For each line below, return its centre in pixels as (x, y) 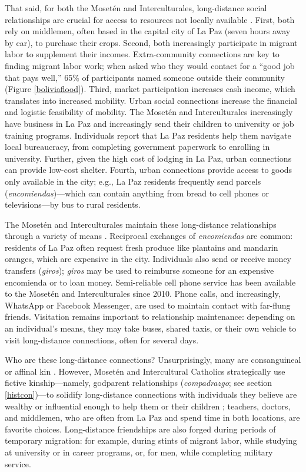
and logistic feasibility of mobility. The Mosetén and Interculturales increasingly (149, 112)
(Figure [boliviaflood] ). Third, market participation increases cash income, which (150, 89)
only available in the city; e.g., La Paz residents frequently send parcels (133, 181)
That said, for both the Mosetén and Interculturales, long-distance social (136, 8)
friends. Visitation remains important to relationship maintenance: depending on (150, 317)
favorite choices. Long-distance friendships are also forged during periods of (140, 429)
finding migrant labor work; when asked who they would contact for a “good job (150, 65)
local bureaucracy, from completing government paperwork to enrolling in (137, 147)
